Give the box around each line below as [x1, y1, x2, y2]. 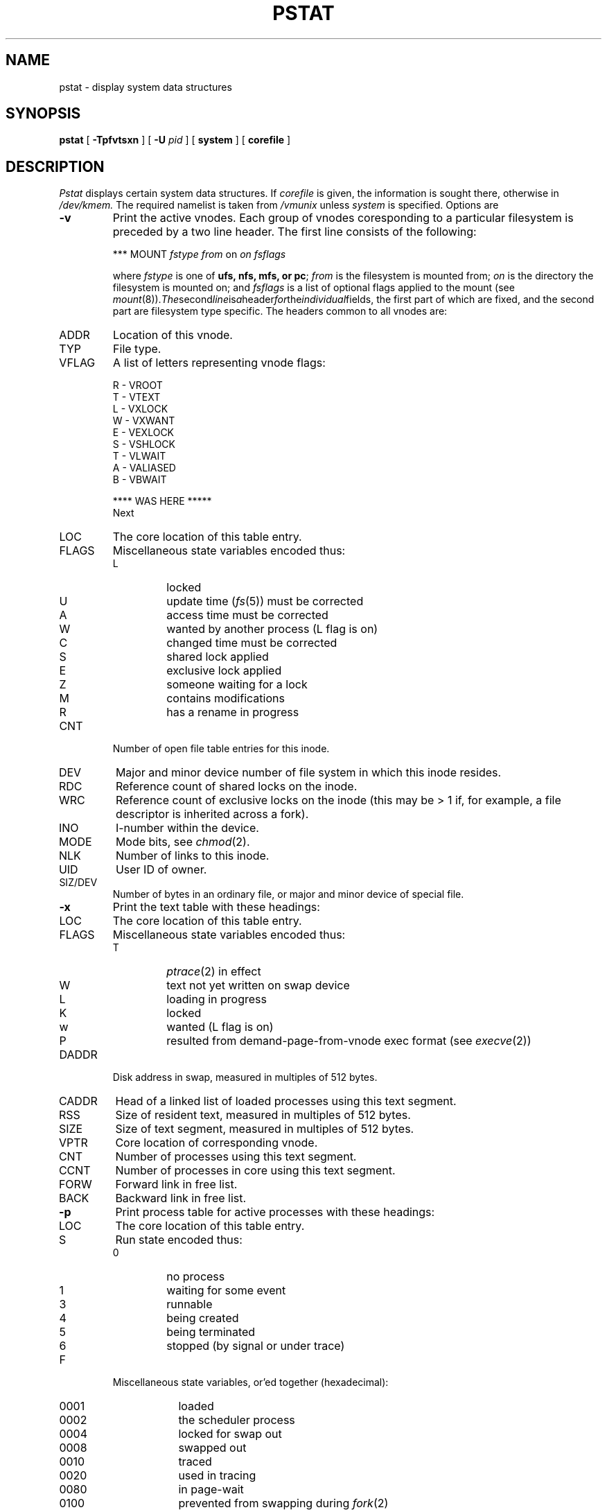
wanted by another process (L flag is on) [166, 622, 378, 636]
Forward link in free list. [115, 1177, 238, 1192]
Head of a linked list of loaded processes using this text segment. [115, 1094, 457, 1109]
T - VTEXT [112, 391, 161, 403]
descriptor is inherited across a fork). [115, 807, 309, 822]
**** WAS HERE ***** [112, 495, 212, 507]
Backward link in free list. [115, 1191, 247, 1206]
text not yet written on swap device [166, 978, 350, 993]
